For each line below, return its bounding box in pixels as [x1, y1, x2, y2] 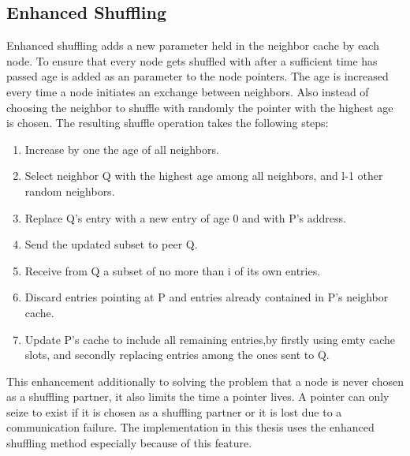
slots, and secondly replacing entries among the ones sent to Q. [24, 346, 330, 363]
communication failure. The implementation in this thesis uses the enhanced [6, 419, 375, 435]
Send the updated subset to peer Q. [24, 236, 198, 252]
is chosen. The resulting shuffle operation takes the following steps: [6, 114, 329, 131]
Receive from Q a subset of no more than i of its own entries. [24, 262, 321, 278]
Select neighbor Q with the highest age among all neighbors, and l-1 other [24, 167, 383, 184]
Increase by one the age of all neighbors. [24, 140, 219, 157]
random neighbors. [24, 182, 115, 199]
